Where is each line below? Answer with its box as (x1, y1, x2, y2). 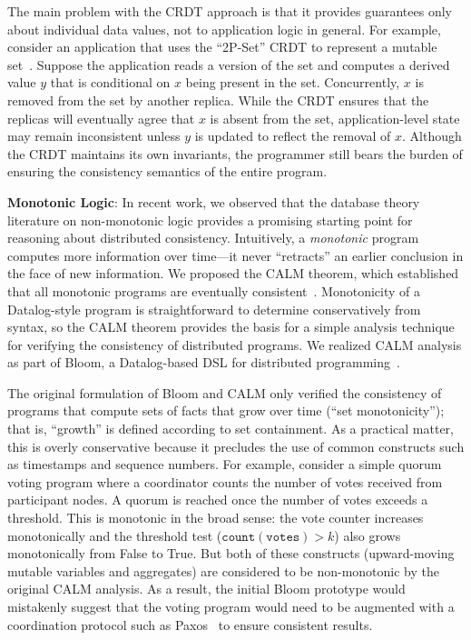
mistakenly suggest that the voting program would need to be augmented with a (7, 597, 455, 615)
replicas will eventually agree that (7, 108, 195, 127)
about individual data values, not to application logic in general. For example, (7, 19, 441, 38)
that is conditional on (50, 73, 171, 92)
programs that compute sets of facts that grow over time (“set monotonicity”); (7, 401, 445, 420)
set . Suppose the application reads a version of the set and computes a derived (7, 55, 450, 74)
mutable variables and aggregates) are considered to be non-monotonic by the (7, 561, 439, 580)
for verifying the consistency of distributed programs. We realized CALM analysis (7, 335, 462, 354)
